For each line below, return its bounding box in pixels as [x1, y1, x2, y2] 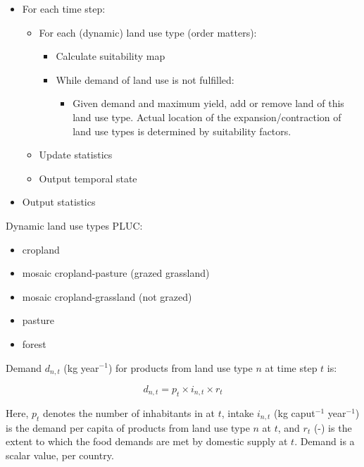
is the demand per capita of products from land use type [6, 420, 250, 435]
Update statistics [39, 147, 113, 162]
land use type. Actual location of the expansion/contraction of [73, 109, 341, 124]
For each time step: [22, 1, 106, 15]
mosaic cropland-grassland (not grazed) [22, 289, 192, 304]
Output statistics [22, 194, 96, 209]
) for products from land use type [108, 360, 253, 375]
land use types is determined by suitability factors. [73, 123, 291, 138]
